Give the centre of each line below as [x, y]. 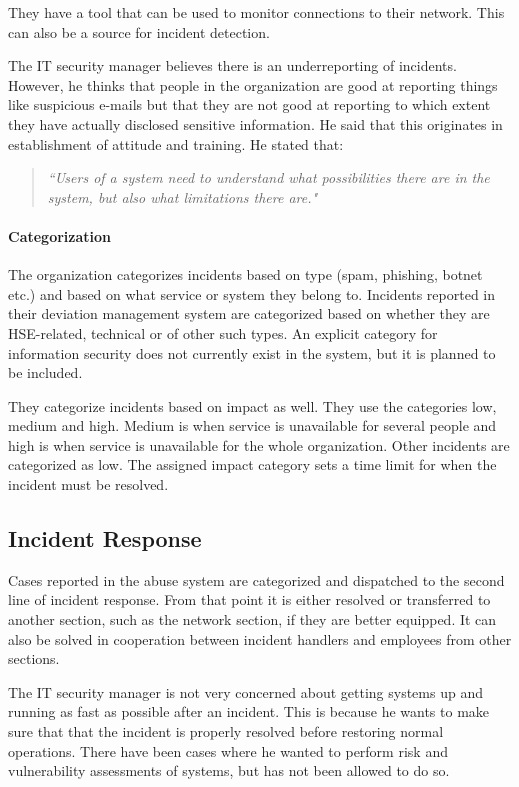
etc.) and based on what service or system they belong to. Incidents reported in [252, 293]
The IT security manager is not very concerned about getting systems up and [245, 691]
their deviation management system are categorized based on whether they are [249, 313]
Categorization [59, 235]
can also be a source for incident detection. [139, 31]
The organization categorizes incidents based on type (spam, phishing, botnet [245, 274]
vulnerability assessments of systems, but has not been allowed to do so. [229, 770]
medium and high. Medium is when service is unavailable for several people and [252, 425]
